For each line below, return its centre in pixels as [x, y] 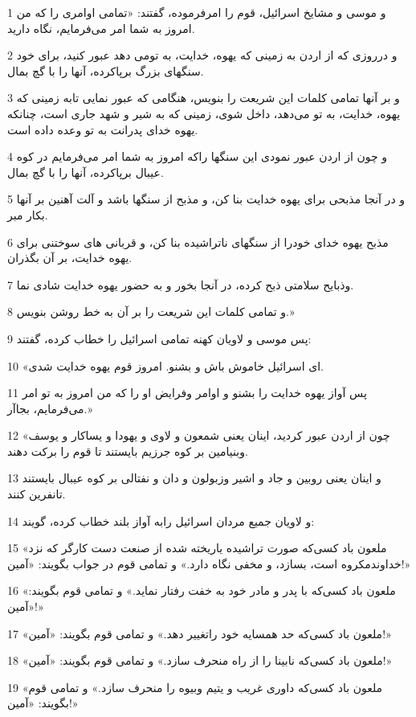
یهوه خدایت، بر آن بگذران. [70, 258]
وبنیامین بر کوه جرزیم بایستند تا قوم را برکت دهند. [128, 451]
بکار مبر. [28, 214]
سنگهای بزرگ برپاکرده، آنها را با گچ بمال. [106, 70]
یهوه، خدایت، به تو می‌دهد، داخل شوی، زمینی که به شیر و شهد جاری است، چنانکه [204, 113]
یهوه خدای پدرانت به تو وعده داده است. [103, 129]
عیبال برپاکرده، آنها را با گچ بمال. [86, 172]
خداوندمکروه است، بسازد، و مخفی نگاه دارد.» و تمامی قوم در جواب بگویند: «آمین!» [209, 563]
